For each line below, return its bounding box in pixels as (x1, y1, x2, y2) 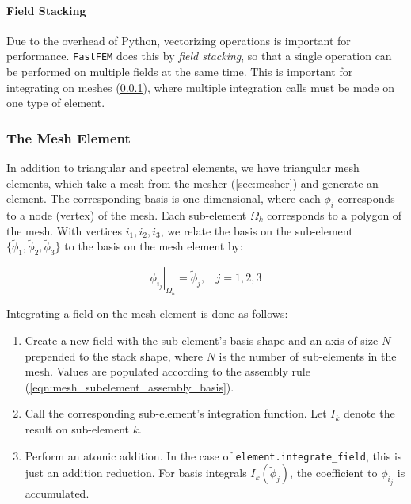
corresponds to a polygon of (267, 207, 402, 223)
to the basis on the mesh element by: (64, 238, 243, 254)
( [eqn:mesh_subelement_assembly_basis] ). (25, 378, 234, 395)
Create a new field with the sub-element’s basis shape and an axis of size (25, 332, 379, 349)
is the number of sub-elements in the (219, 347, 397, 364)
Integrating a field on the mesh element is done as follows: (6, 305, 288, 322)
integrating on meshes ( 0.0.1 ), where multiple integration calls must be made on (6, 78, 395, 95)
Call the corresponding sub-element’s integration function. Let (25, 405, 327, 422)
